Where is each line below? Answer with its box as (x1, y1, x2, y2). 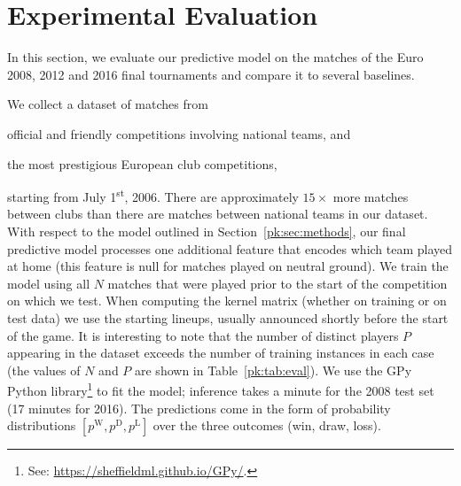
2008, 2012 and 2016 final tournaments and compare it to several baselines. (7, 65, 415, 83)
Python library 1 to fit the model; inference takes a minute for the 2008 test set (7, 379, 434, 399)
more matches (332, 187, 409, 205)
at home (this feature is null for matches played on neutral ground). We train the (7, 257, 449, 275)
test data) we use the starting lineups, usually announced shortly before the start (7, 308, 449, 327)
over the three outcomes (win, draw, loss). (152, 416, 381, 435)
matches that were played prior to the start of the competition (107, 274, 448, 292)
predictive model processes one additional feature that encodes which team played (7, 239, 453, 258)
